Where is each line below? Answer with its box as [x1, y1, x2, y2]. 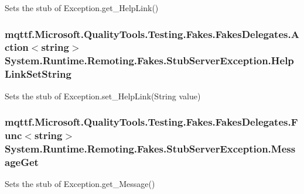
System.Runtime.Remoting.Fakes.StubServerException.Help [5, 53, 294, 68]
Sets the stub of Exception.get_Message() [5, 178, 155, 190]
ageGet [5, 154, 39, 169]
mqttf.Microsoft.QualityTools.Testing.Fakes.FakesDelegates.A [5, 26, 299, 41]
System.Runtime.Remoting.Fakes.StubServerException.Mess [5, 141, 296, 155]
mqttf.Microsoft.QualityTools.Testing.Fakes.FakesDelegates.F [5, 115, 298, 129]
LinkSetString [5, 67, 71, 81]
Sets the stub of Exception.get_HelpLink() [5, 2, 159, 13]
